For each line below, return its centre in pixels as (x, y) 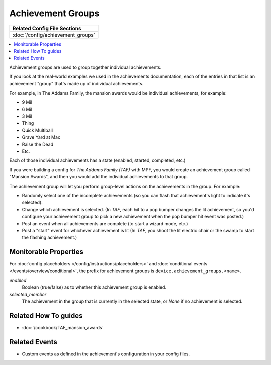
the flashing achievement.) (49, 238)
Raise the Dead (38, 144)
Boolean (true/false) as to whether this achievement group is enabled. (94, 287)
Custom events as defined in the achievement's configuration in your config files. (106, 354)
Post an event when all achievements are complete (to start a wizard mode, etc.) (105, 223)
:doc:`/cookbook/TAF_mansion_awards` (63, 328)
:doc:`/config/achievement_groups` (54, 35)
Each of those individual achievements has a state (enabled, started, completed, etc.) (97, 160)
